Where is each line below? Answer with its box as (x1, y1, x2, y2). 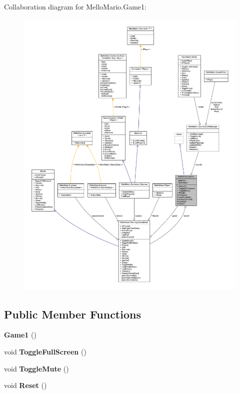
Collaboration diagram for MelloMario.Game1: (4, 1, 146, 11)
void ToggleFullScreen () (4, 346, 86, 357)
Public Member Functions (4, 306, 141, 321)
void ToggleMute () (4, 363, 69, 373)
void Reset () (4, 380, 47, 390)
